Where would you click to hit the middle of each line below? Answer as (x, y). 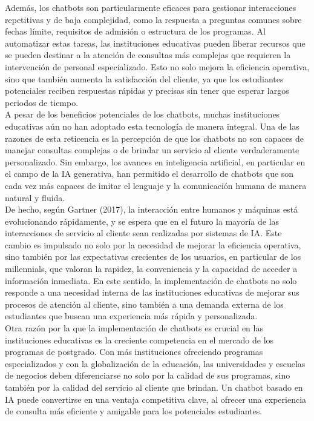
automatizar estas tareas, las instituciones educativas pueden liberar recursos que (155, 43)
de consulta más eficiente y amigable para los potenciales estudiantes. (134, 411)
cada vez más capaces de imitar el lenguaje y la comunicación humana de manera (156, 185)
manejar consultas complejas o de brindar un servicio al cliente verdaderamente (152, 150)
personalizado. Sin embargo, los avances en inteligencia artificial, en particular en (155, 161)
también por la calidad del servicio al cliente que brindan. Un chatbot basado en (154, 387)
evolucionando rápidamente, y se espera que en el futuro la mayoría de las (142, 221)
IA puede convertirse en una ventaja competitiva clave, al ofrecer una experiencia (156, 399)
